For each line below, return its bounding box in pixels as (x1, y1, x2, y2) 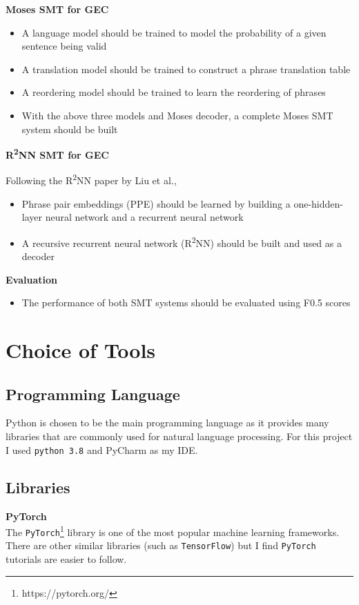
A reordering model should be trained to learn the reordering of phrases (21, 85, 326, 99)
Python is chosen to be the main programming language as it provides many (6, 415, 329, 430)
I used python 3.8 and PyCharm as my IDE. (6, 442, 198, 457)
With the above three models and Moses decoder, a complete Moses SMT (21, 108, 333, 122)
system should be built (21, 121, 118, 136)
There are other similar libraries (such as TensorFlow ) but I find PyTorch (6, 538, 316, 553)
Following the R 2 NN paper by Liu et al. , (6, 171, 177, 188)
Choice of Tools (6, 336, 156, 364)
